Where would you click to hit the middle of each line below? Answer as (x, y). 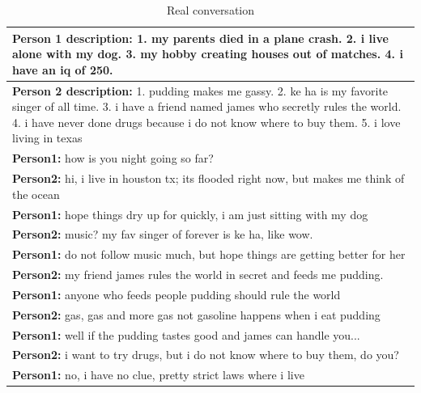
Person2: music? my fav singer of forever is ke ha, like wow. (163, 234)
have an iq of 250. (63, 69)
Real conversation (210, 10)
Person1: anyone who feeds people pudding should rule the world (176, 294)
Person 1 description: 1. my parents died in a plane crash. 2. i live (200, 38)
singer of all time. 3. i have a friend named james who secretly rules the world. (207, 106)
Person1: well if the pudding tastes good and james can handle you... (186, 334)
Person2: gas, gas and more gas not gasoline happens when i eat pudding (196, 314)
